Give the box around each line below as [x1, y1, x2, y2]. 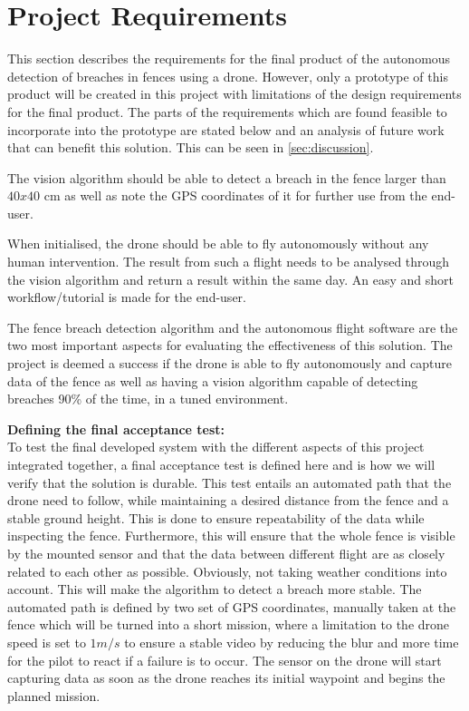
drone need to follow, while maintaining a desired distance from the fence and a [7, 491, 449, 510]
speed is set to [7, 632, 86, 651]
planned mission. [7, 686, 100, 705]
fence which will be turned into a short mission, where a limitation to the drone [7, 615, 450, 634]
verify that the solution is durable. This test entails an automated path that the [7, 472, 452, 492]
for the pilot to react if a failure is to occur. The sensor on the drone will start [7, 650, 442, 669]
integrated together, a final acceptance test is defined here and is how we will [7, 455, 435, 473]
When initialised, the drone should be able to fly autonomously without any [7, 234, 429, 253]
